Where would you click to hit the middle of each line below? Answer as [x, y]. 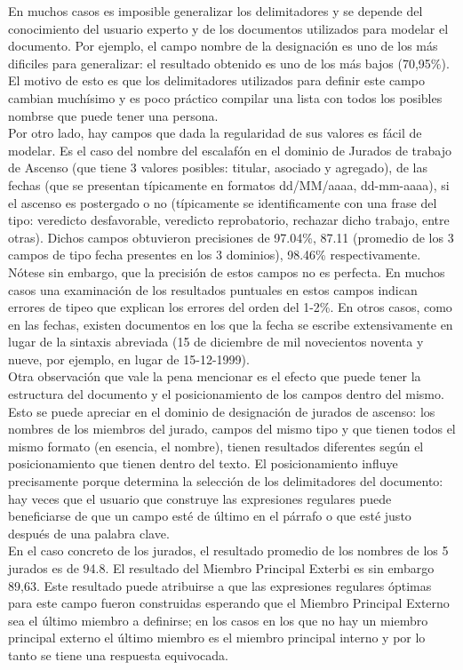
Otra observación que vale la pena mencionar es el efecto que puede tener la [215, 376]
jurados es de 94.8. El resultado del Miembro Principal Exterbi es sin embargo [221, 568]
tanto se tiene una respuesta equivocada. [118, 654]
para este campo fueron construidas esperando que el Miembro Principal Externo [229, 603]
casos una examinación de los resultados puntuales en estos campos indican [213, 289]
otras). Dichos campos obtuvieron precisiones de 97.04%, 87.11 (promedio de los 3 [231, 237]
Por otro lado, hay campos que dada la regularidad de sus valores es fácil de [215, 133]
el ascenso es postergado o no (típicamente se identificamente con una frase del [223, 202]
